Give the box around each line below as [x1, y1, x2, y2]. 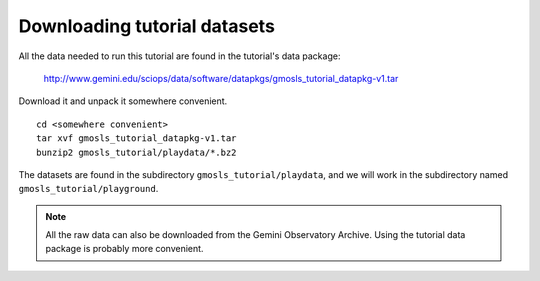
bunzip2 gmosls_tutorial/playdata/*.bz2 [36, 146, 237, 158]
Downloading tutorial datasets [18, 15, 275, 37]
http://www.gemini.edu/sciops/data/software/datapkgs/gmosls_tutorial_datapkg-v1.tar [43, 72, 399, 84]
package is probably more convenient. [45, 243, 204, 255]
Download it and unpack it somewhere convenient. [18, 95, 228, 107]
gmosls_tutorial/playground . [18, 183, 159, 195]
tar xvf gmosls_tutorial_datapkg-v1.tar [36, 133, 237, 144]
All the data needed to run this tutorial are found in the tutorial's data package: [18, 50, 341, 62]
